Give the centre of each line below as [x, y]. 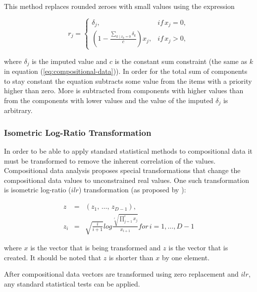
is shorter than [131, 257]
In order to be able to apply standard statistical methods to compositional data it [128, 151]
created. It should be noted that [53, 257]
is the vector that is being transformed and [96, 248]
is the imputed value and [70, 61]
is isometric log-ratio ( [38, 190]
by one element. [186, 257]
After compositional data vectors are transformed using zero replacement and [121, 274]
